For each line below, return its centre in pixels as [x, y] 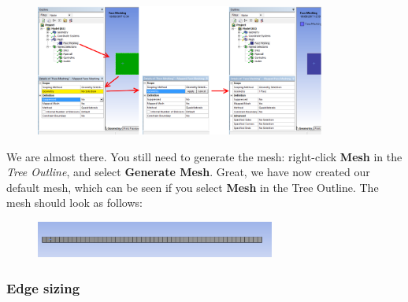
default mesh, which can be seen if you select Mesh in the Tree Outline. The [193, 187]
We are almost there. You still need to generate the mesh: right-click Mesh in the [204, 156]
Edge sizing [43, 287]
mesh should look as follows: [74, 203]
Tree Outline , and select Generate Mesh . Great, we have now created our [188, 172]
